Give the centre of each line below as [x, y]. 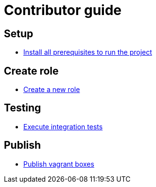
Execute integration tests [63, 126]
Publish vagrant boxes [59, 164]
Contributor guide [63, 10]
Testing [23, 108]
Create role [31, 71]
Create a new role [52, 90]
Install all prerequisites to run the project [88, 52]
